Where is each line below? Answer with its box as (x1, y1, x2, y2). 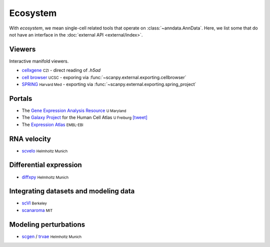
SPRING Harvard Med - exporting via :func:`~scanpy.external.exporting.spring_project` (21, 81, 196, 87)
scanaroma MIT (21, 207, 53, 213)
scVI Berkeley (21, 200, 47, 206)
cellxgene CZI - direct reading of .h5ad (21, 67, 101, 73)
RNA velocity (9, 134, 51, 143)
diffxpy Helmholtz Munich (21, 174, 69, 180)
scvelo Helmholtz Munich (21, 147, 68, 153)
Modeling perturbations (9, 220, 85, 228)
